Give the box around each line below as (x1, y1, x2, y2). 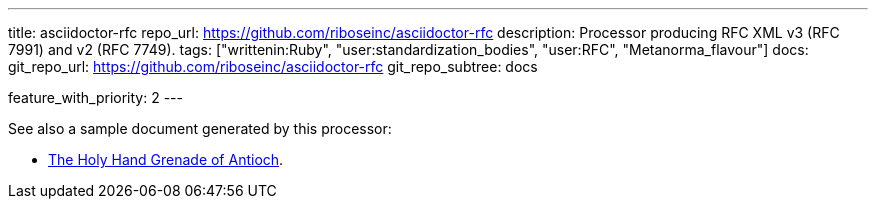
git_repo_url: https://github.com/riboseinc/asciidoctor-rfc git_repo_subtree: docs (8, 58, 538, 75)
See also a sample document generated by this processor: (8, 120, 392, 137)
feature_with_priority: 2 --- (8, 89, 183, 106)
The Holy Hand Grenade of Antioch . (48, 151, 284, 168)
